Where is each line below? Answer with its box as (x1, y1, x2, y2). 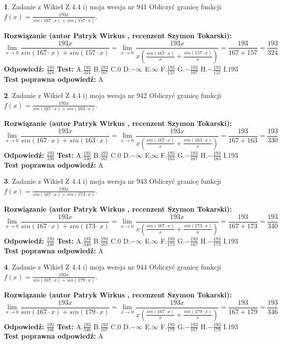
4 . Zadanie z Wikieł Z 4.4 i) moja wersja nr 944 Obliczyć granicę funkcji (4, 262, 221, 272)
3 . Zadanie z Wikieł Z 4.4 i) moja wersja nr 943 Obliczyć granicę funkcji (4, 176, 221, 186)
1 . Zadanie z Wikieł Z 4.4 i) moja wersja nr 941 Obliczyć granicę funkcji (4, 1, 221, 11)
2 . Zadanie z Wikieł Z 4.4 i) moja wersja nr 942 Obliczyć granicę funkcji (4, 90, 221, 100)
